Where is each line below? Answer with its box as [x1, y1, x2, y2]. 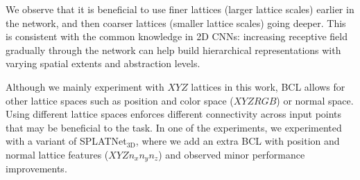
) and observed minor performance [158, 147, 305, 161]
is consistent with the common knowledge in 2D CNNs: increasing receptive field [6, 29, 348, 44]
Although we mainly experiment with [6, 79, 164, 93]
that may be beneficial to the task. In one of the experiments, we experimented [6, 120, 342, 134]
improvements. [6, 161, 67, 176]
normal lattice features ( [6, 147, 109, 161]
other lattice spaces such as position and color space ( [6, 93, 234, 107]
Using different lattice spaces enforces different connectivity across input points [6, 107, 342, 121]
